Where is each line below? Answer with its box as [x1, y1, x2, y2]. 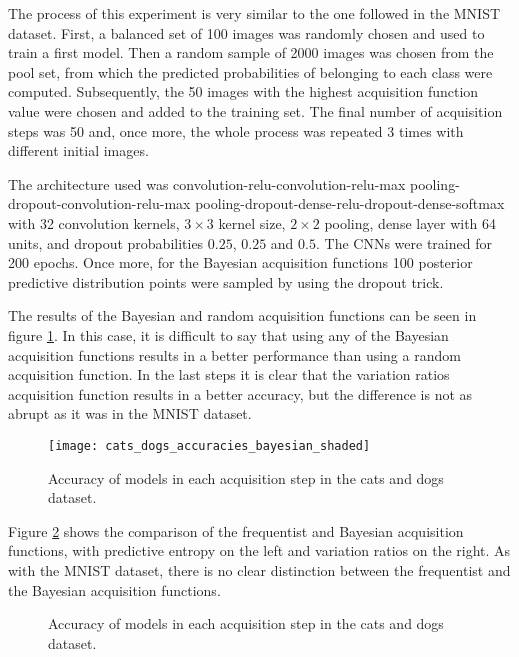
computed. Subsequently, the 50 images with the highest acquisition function [8, 81, 479, 102]
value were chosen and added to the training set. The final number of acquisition [8, 100, 503, 121]
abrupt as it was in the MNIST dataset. [8, 403, 252, 424]
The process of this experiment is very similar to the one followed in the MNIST [8, 3, 501, 23]
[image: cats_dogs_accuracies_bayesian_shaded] [48, 438, 371, 453]
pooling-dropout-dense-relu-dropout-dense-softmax [195, 193, 505, 214]
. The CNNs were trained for [315, 232, 492, 253]
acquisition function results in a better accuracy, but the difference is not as [8, 383, 473, 404]
